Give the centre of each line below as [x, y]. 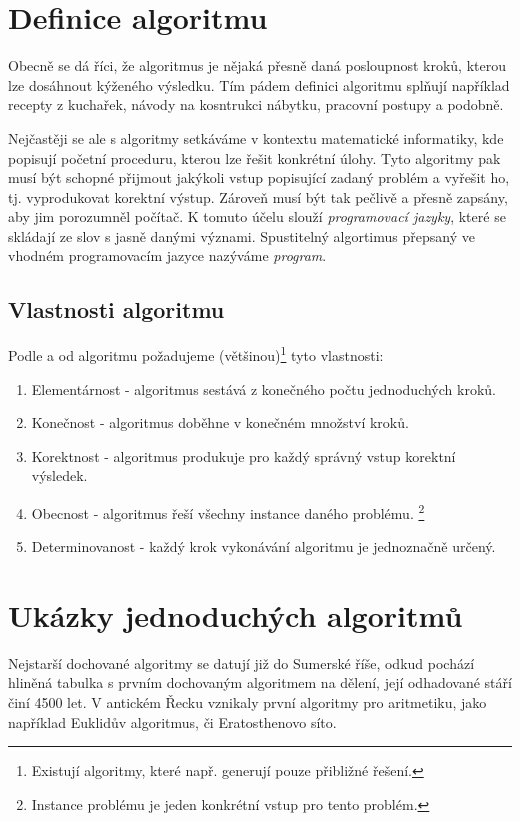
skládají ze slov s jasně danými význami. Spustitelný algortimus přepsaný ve [241, 235]
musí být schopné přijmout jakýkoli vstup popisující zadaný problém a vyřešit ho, [259, 177]
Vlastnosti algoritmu [116, 309]
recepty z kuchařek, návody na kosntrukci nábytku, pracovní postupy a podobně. [256, 104]
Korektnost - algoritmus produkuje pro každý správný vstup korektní [243, 455]
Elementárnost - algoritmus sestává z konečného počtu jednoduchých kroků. [263, 388]
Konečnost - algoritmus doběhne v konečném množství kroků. [220, 422]
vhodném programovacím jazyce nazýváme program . [167, 255]
